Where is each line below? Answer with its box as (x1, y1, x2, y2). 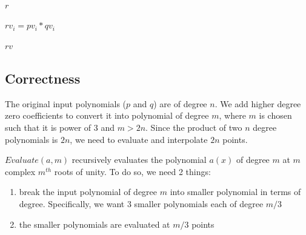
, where (219, 109, 246, 122)
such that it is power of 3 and (5, 121, 115, 133)
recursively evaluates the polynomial (72, 153, 207, 166)
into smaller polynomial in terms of (170, 185, 301, 198)
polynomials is (5, 133, 58, 145)
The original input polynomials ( (5, 97, 127, 110)
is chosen (259, 109, 292, 122)
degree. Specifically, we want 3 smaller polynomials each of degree (19, 197, 264, 210)
